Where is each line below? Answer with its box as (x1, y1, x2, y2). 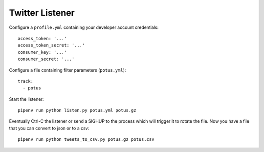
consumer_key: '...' (18, 49, 67, 55)
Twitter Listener (9, 7, 75, 18)
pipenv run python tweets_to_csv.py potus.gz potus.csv (18, 137, 154, 142)
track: (18, 78, 34, 84)
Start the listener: (9, 96, 44, 102)
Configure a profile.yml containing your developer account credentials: (9, 24, 159, 30)
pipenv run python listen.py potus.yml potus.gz (18, 108, 136, 113)
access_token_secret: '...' (18, 43, 85, 48)
